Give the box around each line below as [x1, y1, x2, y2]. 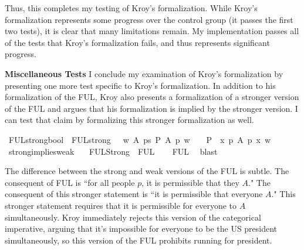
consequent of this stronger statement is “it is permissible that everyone [5, 188, 263, 200]
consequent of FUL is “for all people [5, 176, 135, 188]
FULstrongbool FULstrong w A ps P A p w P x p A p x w [8, 133, 271, 145]
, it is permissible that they [141, 176, 239, 188]
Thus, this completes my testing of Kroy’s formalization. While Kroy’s [5, 2, 258, 14]
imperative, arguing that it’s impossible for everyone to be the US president [5, 222, 278, 235]
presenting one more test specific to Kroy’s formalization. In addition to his [5, 79, 276, 91]
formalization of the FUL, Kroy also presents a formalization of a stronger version [5, 91, 299, 103]
